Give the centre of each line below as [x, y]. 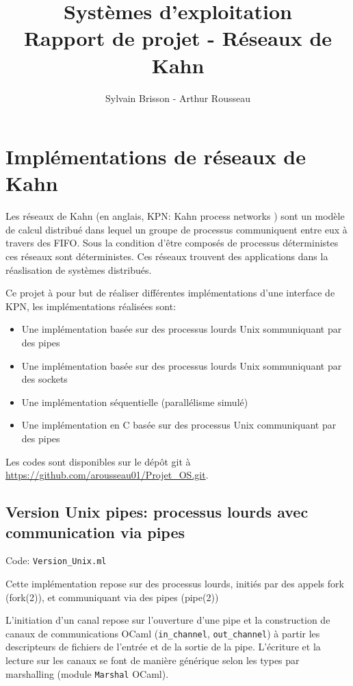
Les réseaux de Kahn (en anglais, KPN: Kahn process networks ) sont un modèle [175, 216]
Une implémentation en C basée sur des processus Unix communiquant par [179, 425]
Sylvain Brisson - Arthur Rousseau [178, 98]
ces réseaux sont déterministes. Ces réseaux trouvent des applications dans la [167, 256]
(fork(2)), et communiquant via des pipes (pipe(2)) [112, 597]
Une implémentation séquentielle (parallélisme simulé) [135, 402]
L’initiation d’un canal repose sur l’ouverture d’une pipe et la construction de [168, 620]
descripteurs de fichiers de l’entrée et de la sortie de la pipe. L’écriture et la [163, 647]
